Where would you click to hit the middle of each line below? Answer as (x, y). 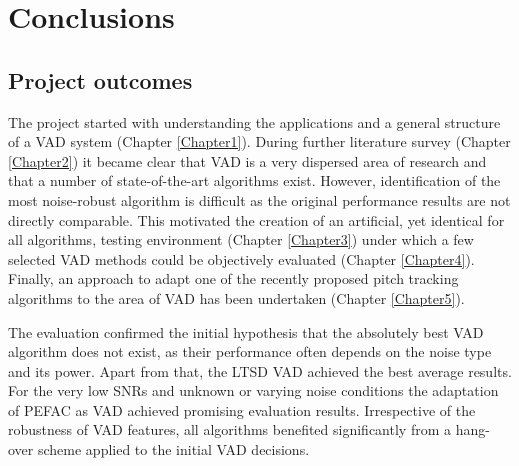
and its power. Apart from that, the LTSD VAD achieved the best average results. (260, 370)
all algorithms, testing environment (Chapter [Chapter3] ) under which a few (241, 239)
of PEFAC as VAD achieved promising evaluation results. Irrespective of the (242, 409)
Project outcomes (100, 79)
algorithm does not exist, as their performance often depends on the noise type (250, 351)
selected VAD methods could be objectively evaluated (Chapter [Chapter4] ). (241, 258)
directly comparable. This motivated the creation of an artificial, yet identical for (256, 219)
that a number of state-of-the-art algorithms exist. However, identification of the (254, 180)
